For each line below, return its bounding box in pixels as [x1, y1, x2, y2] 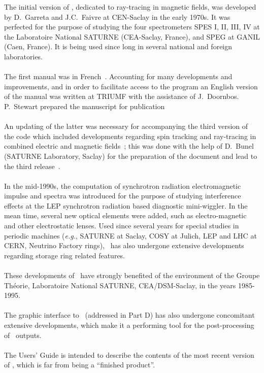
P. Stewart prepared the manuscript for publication [4, 100, 165, 111]
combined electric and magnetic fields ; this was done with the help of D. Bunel [4, 141, 254, 151]
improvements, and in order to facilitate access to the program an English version [4, 81, 258, 91]
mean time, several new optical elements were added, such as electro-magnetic [4, 210, 247, 221]
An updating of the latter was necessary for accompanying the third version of [4, 121, 248, 131]
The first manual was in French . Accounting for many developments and [4, 71, 233, 82]
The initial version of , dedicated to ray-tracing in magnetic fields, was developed [4, 2, 256, 12]
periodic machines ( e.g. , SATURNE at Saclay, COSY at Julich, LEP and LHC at [4, 230, 257, 241]
